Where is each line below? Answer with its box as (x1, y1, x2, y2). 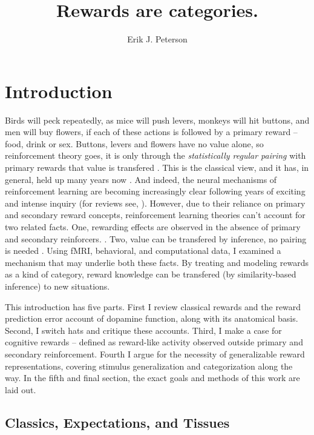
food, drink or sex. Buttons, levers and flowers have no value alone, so (5, 137, 264, 150)
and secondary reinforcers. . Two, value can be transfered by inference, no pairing (5, 232, 307, 245)
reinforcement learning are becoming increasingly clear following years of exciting (5, 185, 306, 198)
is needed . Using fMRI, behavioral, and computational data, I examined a (5, 244, 281, 257)
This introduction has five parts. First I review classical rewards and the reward (5, 300, 301, 313)
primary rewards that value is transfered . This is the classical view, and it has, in (5, 161, 309, 174)
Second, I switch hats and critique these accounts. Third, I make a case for (5, 324, 282, 336)
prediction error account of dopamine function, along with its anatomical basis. (5, 312, 298, 325)
